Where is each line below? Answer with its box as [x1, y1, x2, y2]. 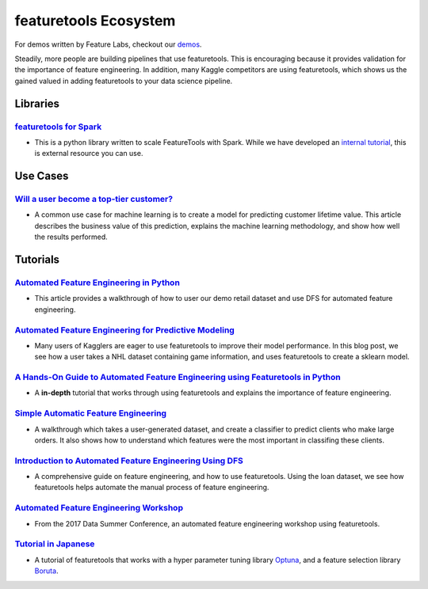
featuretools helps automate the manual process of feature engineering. [34, 483, 269, 492]
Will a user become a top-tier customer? [14, 194, 174, 205]
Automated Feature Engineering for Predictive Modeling [14, 325, 235, 336]
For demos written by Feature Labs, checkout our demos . [14, 40, 202, 49]
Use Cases [14, 169, 69, 183]
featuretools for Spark [14, 121, 102, 132]
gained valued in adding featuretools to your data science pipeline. [14, 76, 233, 85]
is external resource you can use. [34, 149, 143, 158]
